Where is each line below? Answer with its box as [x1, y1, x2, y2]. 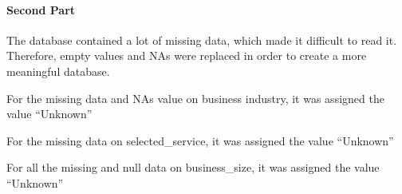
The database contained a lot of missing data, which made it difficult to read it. [6, 31, 397, 48]
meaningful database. [6, 62, 110, 79]
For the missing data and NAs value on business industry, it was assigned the [6, 89, 384, 106]
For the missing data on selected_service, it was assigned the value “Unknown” [6, 132, 394, 148]
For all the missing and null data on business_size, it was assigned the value [6, 159, 380, 176]
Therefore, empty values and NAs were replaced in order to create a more [6, 47, 367, 64]
